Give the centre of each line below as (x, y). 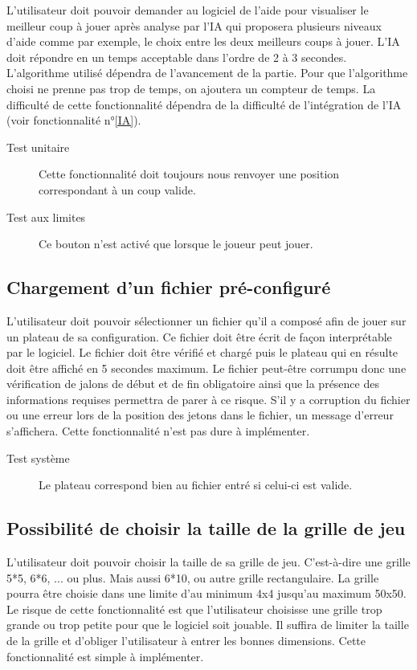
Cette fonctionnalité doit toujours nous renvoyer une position (189, 174)
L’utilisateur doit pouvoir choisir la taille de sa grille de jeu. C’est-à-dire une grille (208, 562)
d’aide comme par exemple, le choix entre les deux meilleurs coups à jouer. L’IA (203, 41)
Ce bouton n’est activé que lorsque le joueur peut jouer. (176, 244)
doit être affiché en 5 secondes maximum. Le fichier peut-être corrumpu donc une (206, 368)
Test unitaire (38, 147)
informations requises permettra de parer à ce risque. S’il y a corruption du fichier (208, 399)
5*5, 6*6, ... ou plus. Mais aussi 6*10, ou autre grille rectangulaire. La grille (193, 577)
